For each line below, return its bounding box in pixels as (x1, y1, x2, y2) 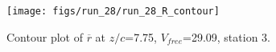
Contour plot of (6, 28, 83, 45)
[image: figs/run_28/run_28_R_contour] (6, 6, 220, 17)
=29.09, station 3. (183, 28, 270, 45)
